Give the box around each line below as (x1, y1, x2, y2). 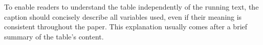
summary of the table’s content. (4, 31, 104, 41)
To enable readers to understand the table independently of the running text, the (4, 2, 259, 12)
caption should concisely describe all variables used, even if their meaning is (4, 11, 242, 22)
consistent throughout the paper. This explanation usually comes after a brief (4, 21, 248, 32)
